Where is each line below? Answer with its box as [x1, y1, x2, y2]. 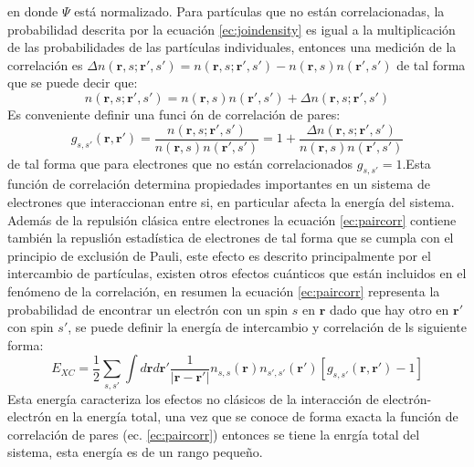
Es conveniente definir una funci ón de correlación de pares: [7, 104, 341, 123]
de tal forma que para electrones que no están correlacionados [7, 153, 353, 172]
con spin [7, 317, 54, 337]
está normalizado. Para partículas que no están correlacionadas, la [74, 2, 445, 20]
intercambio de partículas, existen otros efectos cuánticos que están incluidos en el [7, 264, 467, 283]
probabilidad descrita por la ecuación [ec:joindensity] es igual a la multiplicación [7, 19, 456, 38]
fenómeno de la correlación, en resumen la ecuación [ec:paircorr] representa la [7, 281, 440, 300]
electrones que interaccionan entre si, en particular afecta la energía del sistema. [7, 192, 455, 212]
